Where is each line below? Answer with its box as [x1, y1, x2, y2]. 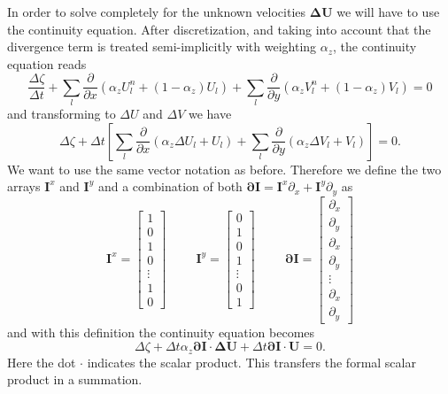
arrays [7, 177, 41, 196]
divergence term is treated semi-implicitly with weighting [7, 37, 317, 56]
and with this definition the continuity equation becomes [7, 322, 315, 341]
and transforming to [7, 104, 116, 123]
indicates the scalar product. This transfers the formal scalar [87, 352, 416, 371]
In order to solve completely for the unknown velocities [7, 3, 306, 20]
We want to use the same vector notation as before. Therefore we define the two [7, 159, 442, 178]
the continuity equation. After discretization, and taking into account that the [7, 19, 431, 38]
